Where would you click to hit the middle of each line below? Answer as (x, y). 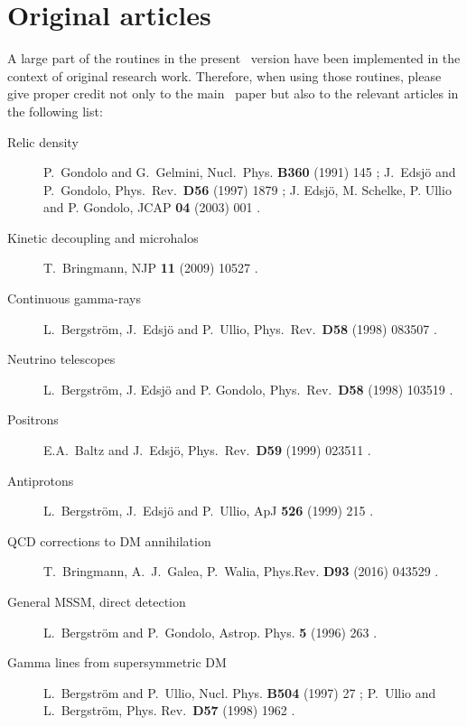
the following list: (55, 111)
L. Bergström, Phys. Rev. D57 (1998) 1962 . (169, 710)
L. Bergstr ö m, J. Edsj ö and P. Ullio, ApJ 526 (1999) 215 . (209, 511)
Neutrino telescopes (61, 359)
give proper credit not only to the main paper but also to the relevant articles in (233, 93)
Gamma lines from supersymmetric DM (117, 662)
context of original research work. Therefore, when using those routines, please (224, 75)
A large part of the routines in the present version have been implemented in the (234, 58)
